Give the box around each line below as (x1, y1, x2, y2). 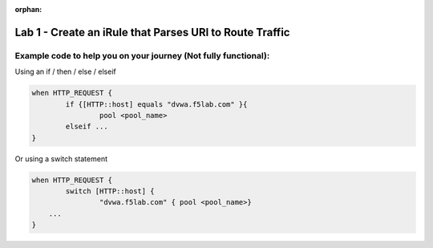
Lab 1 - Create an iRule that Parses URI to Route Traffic (14, 25, 290, 39)
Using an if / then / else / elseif (14, 67, 116, 76)
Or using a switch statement (14, 153, 108, 164)
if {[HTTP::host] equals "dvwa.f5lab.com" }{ (65, 100, 248, 108)
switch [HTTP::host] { (65, 187, 156, 196)
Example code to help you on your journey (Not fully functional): (14, 50, 270, 61)
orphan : (14, 5, 42, 14)
